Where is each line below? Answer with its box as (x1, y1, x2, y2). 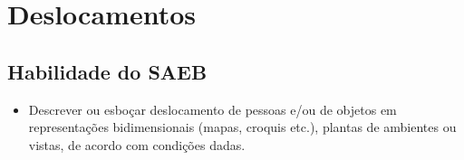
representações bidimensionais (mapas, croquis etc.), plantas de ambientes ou (28, 118, 457, 136)
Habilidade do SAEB (7, 57, 208, 85)
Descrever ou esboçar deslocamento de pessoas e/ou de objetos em (28, 99, 397, 118)
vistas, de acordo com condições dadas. (28, 135, 246, 154)
